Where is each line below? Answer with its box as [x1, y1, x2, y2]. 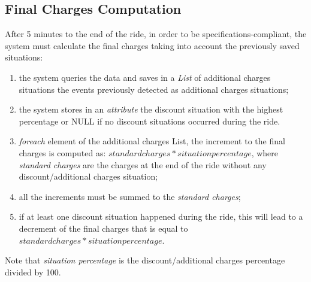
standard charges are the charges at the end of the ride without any [19, 158, 267, 171]
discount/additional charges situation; [19, 170, 158, 183]
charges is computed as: [19, 146, 106, 159]
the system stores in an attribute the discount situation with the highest [19, 103, 283, 116]
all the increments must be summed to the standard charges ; [19, 190, 241, 202]
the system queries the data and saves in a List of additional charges [19, 71, 271, 83]
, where [251, 146, 279, 159]
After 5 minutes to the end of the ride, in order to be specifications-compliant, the [5, 28, 307, 40]
